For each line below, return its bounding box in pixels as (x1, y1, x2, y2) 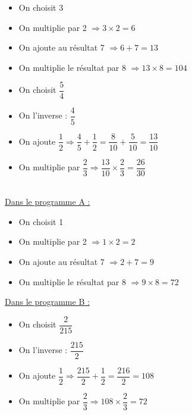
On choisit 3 (18, 1, 64, 13)
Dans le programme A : (5, 195, 90, 208)
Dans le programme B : (5, 295, 90, 308)
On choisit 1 (18, 215, 64, 227)
